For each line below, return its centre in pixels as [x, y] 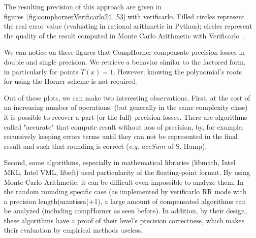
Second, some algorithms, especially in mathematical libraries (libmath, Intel [120, 162]
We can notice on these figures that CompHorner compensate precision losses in [125, 52]
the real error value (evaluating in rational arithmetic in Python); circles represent [128, 26]
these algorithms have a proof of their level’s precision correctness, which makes [124, 220]
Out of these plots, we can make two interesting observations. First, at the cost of [127, 97]
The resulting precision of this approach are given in [83, 6]
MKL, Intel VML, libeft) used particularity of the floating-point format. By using [127, 172]
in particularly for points [41, 71]
